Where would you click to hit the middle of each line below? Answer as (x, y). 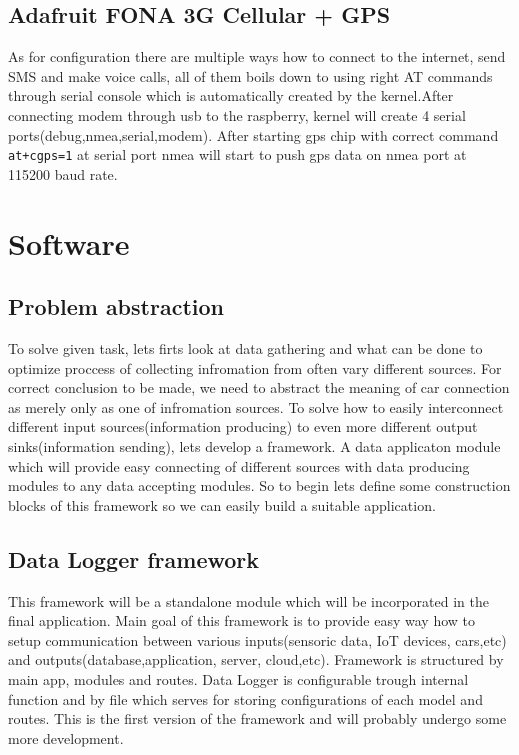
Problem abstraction (116, 306)
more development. (66, 737)
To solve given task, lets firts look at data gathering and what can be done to (245, 348)
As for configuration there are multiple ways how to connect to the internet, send (257, 56)
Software (69, 242)
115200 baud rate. (63, 173)
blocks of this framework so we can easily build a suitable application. (222, 504)
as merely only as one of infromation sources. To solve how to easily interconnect (256, 406)
